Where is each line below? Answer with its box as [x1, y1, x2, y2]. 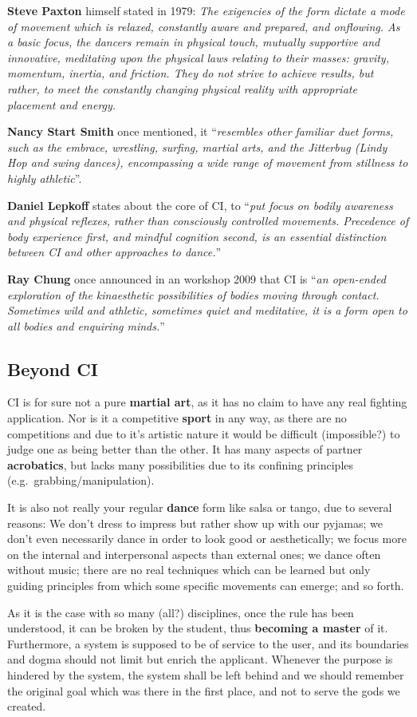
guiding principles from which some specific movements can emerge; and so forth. [7, 577, 404, 594]
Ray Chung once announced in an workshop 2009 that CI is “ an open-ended [7, 270, 386, 287]
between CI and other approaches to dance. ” [7, 244, 222, 260]
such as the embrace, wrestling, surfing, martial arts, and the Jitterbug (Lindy [7, 138, 387, 155]
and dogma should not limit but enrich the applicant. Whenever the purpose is [7, 651, 393, 667]
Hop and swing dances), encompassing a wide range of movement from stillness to [7, 154, 408, 171]
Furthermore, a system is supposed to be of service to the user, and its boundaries [7, 635, 409, 652]
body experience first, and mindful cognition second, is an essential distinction [7, 228, 387, 244]
